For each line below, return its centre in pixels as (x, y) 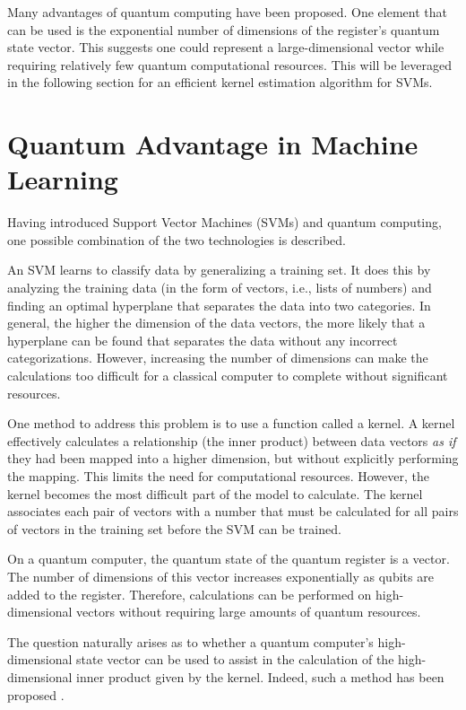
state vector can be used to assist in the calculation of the (235, 659)
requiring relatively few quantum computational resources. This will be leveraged (229, 64)
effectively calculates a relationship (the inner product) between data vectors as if (232, 440)
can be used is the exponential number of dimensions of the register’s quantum (224, 29)
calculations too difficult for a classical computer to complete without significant (228, 376)
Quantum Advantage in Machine (213, 144)
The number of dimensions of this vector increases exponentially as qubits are (220, 576)
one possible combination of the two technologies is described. (177, 239)
